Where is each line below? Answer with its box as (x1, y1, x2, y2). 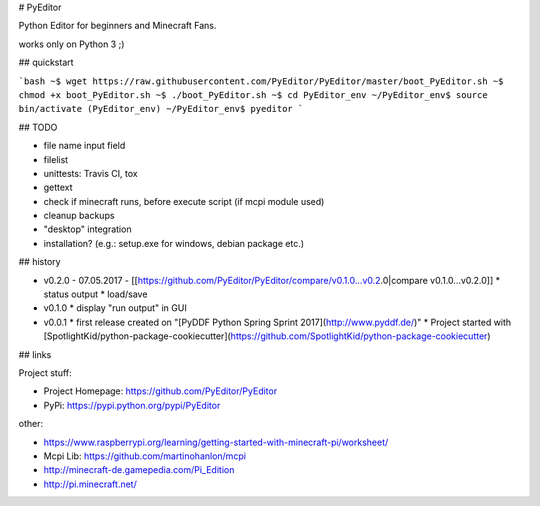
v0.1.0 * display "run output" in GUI (43, 302, 187, 314)
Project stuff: (18, 366, 72, 379)
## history (18, 256, 61, 268)
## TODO (18, 121, 58, 133)
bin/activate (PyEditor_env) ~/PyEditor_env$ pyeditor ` (18, 103, 304, 115)
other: (18, 418, 44, 430)
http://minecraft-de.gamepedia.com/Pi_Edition (43, 464, 235, 476)
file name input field (43, 140, 126, 152)
